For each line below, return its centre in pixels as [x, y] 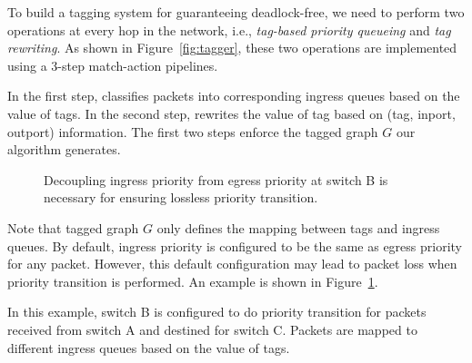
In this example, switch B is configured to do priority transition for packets [217, 312]
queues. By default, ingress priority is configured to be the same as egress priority [235, 245]
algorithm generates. [64, 149]
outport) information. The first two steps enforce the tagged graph [193, 131]
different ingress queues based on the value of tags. [149, 347]
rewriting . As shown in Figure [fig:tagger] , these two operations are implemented [232, 48]
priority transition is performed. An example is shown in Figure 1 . [193, 281]
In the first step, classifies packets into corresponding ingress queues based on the [234, 96]
